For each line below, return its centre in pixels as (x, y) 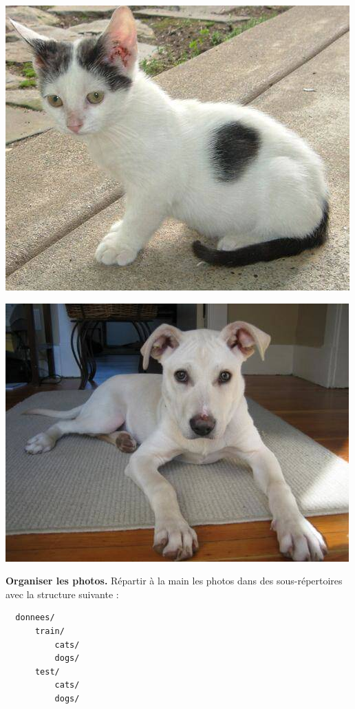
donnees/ (35, 618)
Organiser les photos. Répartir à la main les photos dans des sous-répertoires (174, 581)
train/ (50, 631)
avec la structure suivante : (62, 594)
